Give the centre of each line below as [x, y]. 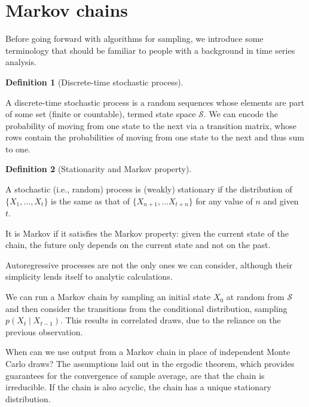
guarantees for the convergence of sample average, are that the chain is [135, 375]
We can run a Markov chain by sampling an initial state [108, 297]
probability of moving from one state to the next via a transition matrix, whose [151, 125]
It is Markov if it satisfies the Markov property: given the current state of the [147, 233]
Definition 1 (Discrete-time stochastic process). [94, 82]
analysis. [21, 62]
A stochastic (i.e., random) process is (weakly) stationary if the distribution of [149, 189]
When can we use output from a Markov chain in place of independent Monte [148, 352]
